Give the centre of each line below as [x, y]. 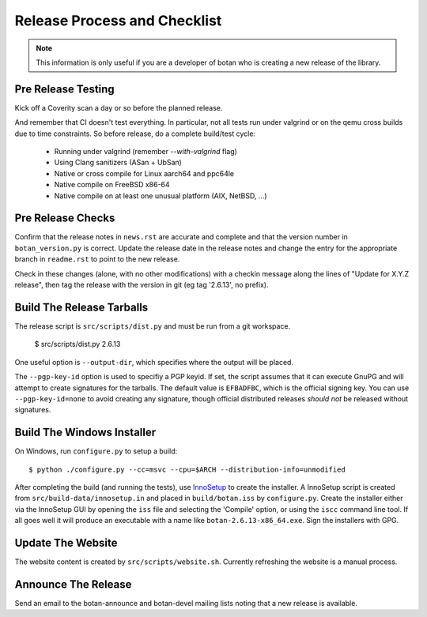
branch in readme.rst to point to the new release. [97, 259]
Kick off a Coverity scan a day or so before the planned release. [119, 107]
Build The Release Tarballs [81, 307]
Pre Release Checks [65, 218]
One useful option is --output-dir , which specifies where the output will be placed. [154, 362]
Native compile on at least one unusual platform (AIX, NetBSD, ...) [161, 196]
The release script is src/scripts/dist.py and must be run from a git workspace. [153, 326]
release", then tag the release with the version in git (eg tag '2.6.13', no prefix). [142, 285]
